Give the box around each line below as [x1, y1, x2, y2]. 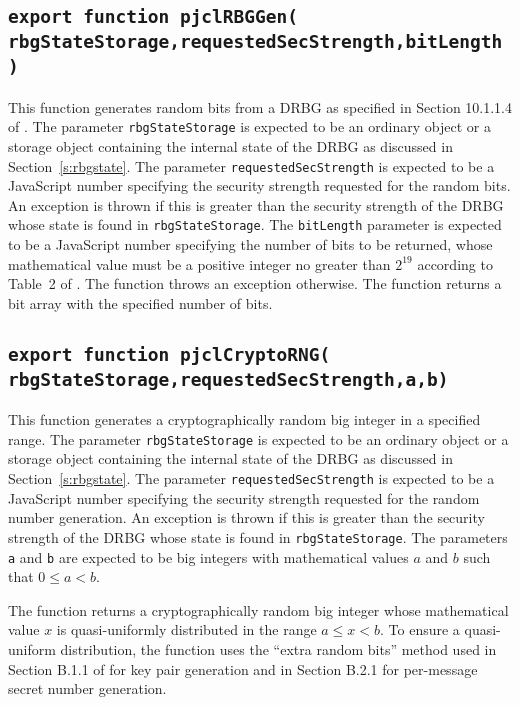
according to [417, 253, 493, 274]
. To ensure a [380, 619, 460, 640]
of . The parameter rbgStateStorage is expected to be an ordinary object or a [8, 116, 491, 137]
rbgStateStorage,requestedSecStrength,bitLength [8, 31, 503, 53]
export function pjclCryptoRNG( [8, 343, 331, 365]
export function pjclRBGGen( [8, 6, 299, 28]
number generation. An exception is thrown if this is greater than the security [8, 507, 485, 528]
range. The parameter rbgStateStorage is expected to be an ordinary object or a [8, 428, 509, 449]
